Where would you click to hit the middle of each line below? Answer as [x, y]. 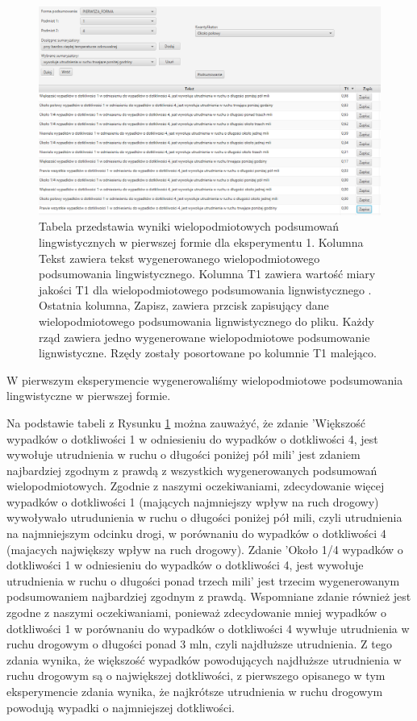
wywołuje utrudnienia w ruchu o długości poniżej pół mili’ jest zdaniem [183, 454]
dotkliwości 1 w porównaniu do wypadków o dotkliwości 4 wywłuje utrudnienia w [208, 628]
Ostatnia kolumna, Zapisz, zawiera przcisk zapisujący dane [184, 305]
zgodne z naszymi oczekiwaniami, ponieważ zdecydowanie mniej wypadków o [196, 613]
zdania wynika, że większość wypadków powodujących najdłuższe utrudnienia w [204, 659]
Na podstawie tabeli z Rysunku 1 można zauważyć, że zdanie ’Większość [186, 422]
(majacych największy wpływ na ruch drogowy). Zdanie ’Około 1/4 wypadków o [205, 549]
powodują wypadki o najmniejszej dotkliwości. [121, 707]
